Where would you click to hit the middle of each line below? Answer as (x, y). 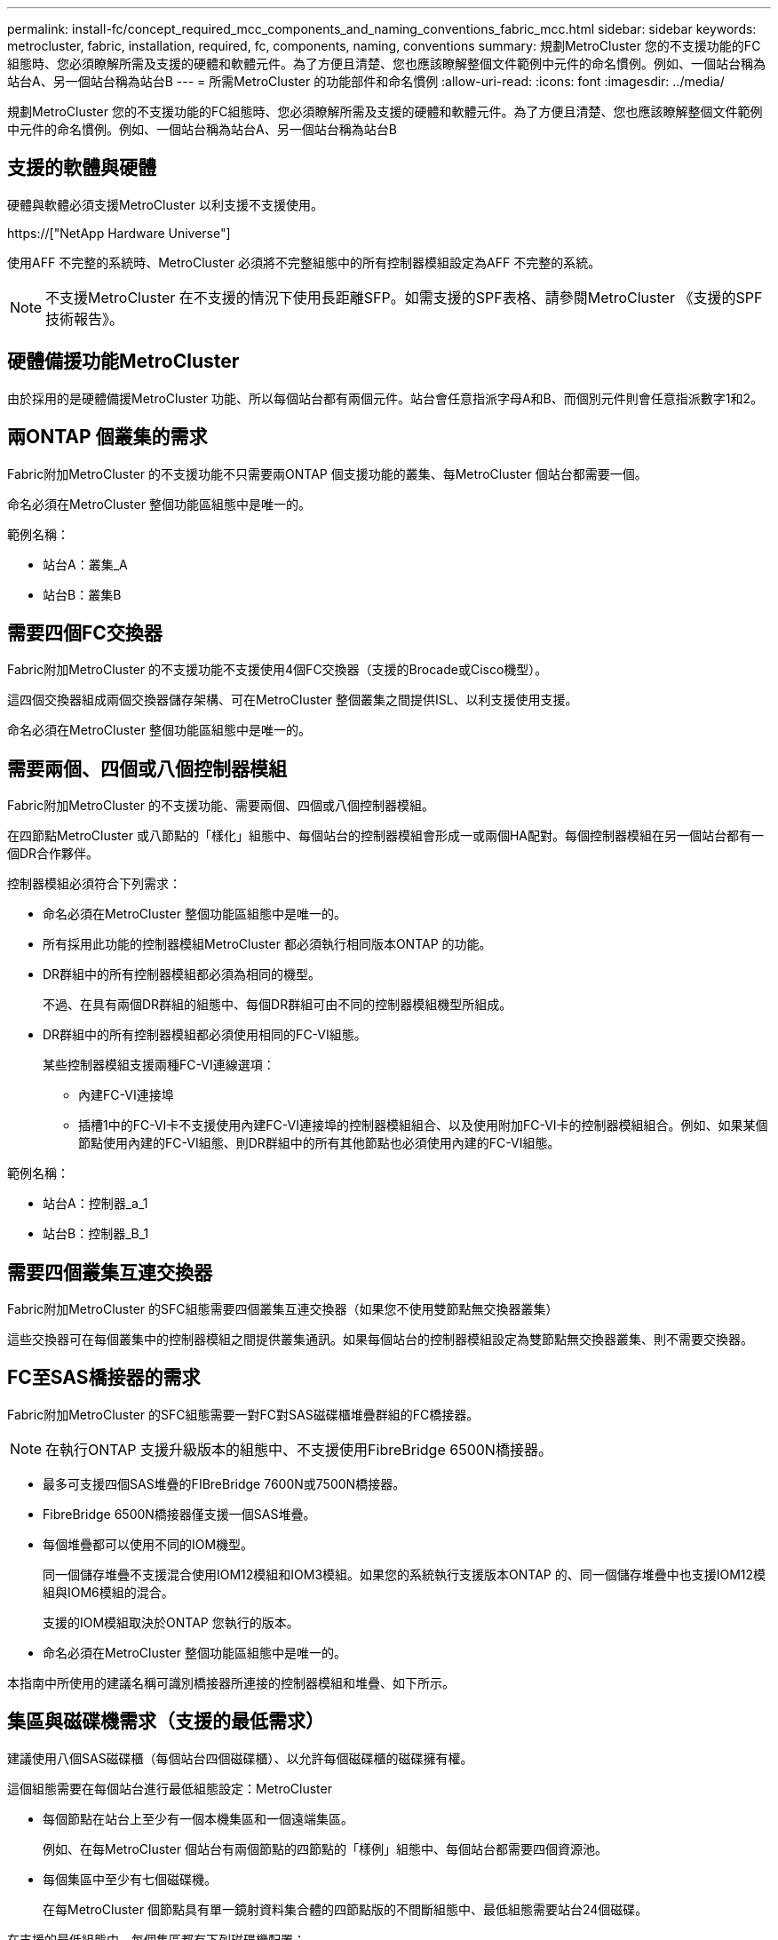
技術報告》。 (85, 318)
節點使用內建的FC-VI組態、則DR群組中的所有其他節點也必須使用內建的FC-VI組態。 (319, 1143)
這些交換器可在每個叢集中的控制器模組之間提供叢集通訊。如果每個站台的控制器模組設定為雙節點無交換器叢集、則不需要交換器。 (380, 1340)
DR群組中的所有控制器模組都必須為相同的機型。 (182, 974)
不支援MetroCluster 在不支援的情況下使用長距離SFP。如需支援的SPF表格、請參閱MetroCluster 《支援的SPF (404, 297)
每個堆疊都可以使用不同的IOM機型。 (148, 1544)
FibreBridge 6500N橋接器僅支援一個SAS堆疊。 (179, 1514)
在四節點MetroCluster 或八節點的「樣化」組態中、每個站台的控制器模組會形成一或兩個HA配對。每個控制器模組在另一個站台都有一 (385, 836)
